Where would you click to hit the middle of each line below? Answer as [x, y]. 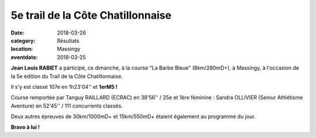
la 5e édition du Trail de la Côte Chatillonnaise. [67, 76]
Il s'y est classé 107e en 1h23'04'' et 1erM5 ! [64, 87]
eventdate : [24, 57]
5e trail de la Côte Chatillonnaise [91, 15]
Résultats [68, 40]
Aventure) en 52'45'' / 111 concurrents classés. [67, 106]
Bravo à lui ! [25, 127]
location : [22, 49]
